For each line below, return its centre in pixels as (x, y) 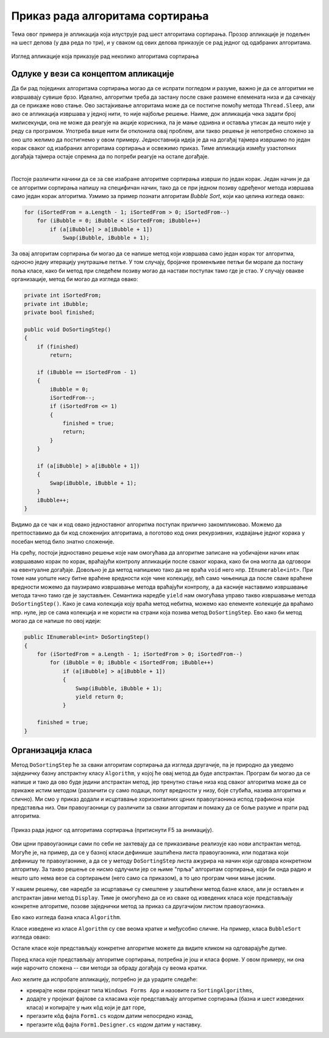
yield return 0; (100, 697)
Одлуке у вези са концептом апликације (93, 74)
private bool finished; (60, 312)
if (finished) (58, 347)
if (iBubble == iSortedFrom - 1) (87, 372)
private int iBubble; (56, 304)
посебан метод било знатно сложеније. (63, 541)
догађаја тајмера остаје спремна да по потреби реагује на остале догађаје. (110, 157)
